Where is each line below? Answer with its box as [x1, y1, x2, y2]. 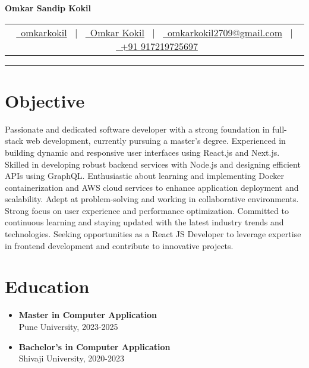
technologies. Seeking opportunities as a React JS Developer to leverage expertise [5, 228, 301, 240]
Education [5, 274, 90, 298]
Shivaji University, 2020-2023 [18, 352, 124, 364]
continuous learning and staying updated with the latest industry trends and [5, 216, 284, 228]
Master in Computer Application [18, 309, 157, 321]
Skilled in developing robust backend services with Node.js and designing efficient [5, 158, 301, 170]
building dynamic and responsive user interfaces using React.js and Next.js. [5, 146, 280, 158]
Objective [5, 88, 85, 112]
